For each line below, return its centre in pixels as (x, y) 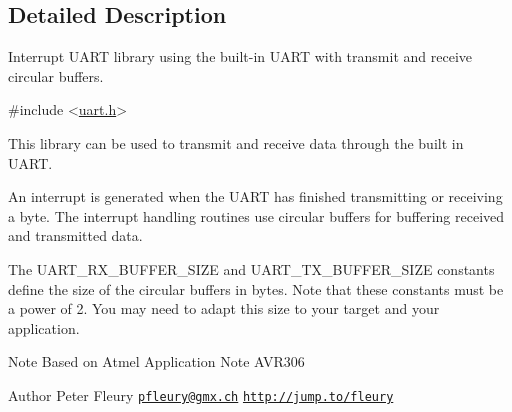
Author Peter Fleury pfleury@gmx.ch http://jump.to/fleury (201, 394)
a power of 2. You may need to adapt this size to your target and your (224, 308)
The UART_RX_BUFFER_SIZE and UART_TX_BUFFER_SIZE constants (251, 268)
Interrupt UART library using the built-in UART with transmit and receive (240, 56)
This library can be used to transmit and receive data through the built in (236, 142)
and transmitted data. (75, 235)
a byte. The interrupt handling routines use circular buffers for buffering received (256, 215)
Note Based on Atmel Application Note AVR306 (156, 361)
